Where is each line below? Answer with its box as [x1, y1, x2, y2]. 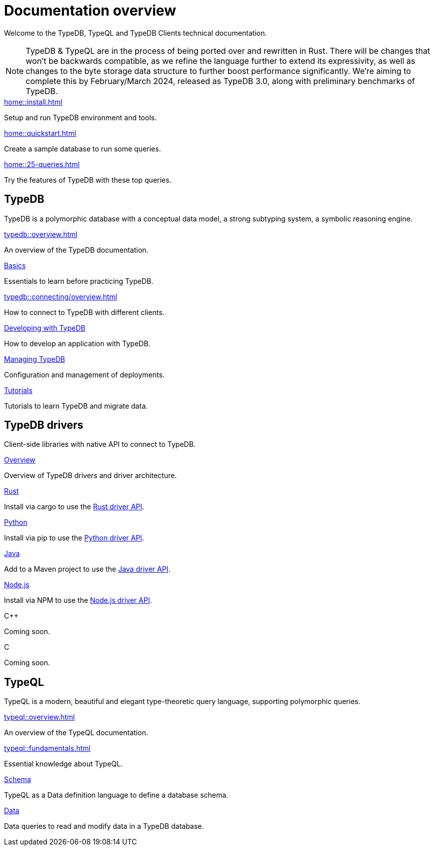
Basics [4, 261, 26, 270]
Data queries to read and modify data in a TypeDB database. [4, 822, 204, 831]
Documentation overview [4, 2, 176, 19]
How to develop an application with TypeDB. [4, 339, 151, 348]
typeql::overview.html [4, 713, 75, 722]
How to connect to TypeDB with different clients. [4, 307, 165, 317]
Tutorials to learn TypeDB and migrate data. [4, 401, 148, 410]
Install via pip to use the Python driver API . [4, 533, 144, 543]
